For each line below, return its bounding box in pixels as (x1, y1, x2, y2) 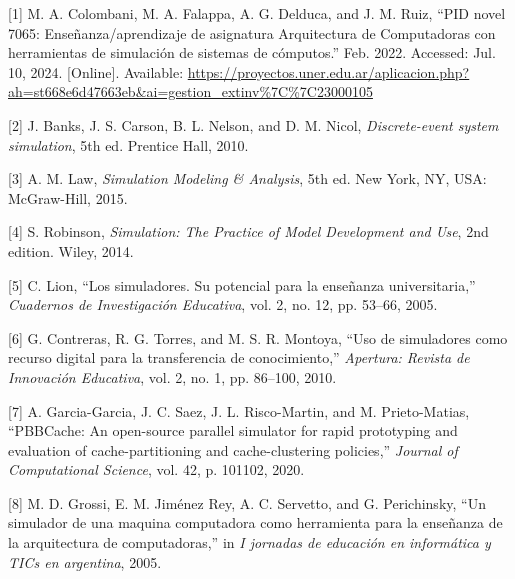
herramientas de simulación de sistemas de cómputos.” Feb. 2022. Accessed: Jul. (8, 42, 496, 63)
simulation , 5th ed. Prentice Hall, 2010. (8, 134, 249, 155)
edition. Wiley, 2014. (8, 240, 134, 261)
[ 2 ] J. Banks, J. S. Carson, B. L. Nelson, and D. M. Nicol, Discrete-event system (8, 114, 499, 135)
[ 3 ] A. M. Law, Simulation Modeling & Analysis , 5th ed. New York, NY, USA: (8, 168, 487, 189)
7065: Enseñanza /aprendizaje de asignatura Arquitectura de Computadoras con (8, 22, 496, 43)
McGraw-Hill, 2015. (8, 187, 128, 208)
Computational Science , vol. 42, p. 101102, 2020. (8, 459, 305, 480)
